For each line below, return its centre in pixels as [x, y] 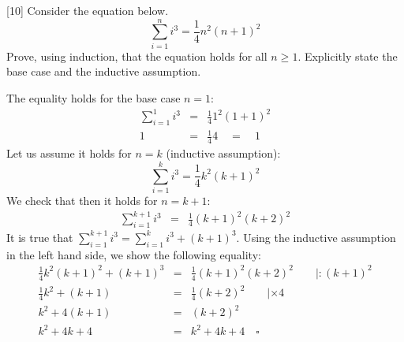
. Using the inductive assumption [316, 237]
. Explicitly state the [348, 56]
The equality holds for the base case [94, 97]
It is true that [40, 237]
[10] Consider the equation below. [88, 10]
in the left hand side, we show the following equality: [134, 254]
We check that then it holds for [82, 200]
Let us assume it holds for [69, 153]
